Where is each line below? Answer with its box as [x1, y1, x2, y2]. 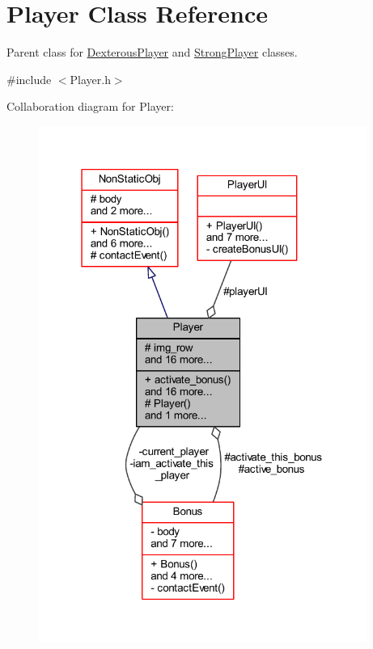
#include [6, 70, 52, 87]
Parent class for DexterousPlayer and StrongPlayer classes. [6, 44, 298, 61]
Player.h [70, 70, 111, 87]
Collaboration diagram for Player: [6, 98, 174, 115]
